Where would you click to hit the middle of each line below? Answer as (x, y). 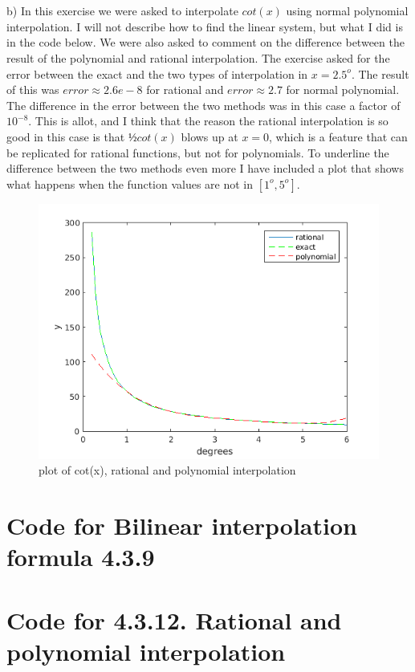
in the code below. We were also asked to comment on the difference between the (205, 42)
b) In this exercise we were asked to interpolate (122, 11)
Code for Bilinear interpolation (182, 525)
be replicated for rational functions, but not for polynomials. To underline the (198, 152)
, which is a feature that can (338, 136)
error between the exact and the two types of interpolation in (157, 73)
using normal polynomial (347, 11)
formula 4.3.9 (81, 557)
